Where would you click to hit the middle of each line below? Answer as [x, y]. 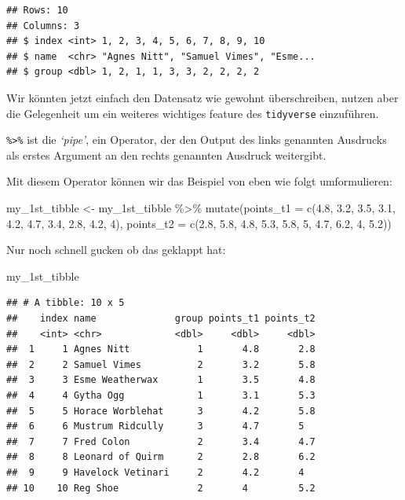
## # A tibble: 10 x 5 [66, 303]
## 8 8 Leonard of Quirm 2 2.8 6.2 [161, 457]
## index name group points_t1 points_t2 [161, 319]
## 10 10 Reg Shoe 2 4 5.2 [161, 488]
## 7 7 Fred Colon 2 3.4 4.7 [161, 441]
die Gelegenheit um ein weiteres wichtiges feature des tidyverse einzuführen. [193, 113]
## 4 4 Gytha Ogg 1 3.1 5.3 [161, 395]
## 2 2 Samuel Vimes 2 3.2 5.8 [161, 364]
